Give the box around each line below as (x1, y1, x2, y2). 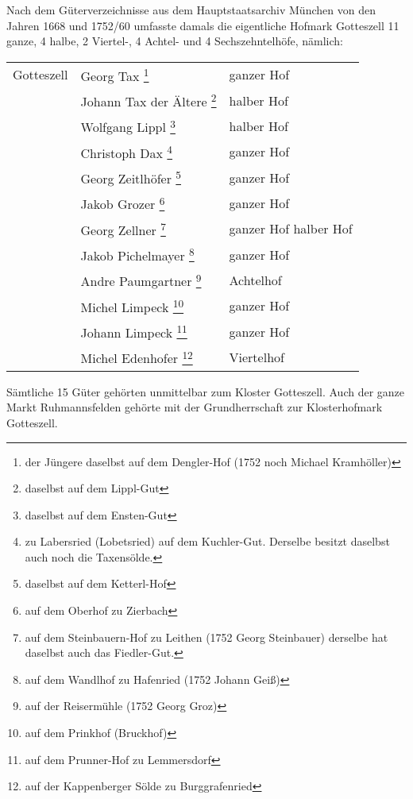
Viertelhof (229, 348, 284, 367)
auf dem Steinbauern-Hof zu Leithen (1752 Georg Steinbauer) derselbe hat (25, 628, 388, 645)
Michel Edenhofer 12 (80, 346, 193, 368)
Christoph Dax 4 (80, 141, 173, 163)
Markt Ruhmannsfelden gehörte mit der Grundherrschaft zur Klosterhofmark (6, 399, 383, 415)
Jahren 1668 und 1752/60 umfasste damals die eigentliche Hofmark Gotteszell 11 (6, 17, 399, 33)
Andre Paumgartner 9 (80, 269, 202, 291)
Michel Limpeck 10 (80, 295, 184, 317)
